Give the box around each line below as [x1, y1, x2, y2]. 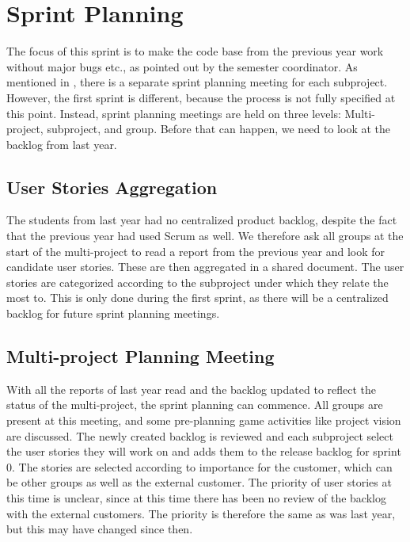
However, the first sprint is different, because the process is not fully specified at [6, 89, 396, 105]
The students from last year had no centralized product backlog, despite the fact [6, 212, 397, 228]
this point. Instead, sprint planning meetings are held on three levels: [6, 105, 341, 121]
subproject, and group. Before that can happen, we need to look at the [47, 120, 391, 137]
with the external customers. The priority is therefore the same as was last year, [6, 505, 396, 521]
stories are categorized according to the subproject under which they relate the [6, 273, 389, 290]
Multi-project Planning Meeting [6, 344, 275, 368]
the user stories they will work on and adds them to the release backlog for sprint [6, 443, 401, 460]
